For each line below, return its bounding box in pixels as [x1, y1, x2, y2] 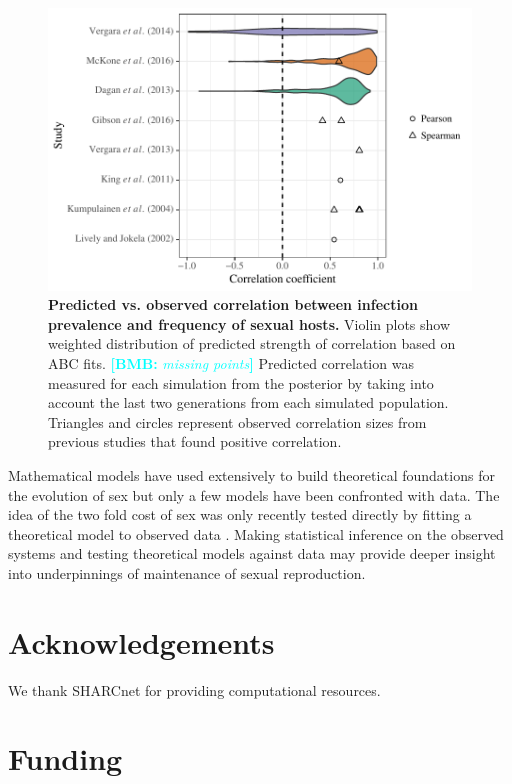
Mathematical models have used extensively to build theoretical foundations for [8, 465, 495, 485]
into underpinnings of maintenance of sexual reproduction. [8, 562, 366, 583]
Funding [8, 738, 123, 779]
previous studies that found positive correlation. [48, 431, 342, 452]
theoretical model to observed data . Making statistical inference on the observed [8, 523, 504, 544]
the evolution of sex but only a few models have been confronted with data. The [8, 484, 500, 505]
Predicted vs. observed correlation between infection [48, 294, 418, 315]
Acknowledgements [8, 621, 275, 662]
